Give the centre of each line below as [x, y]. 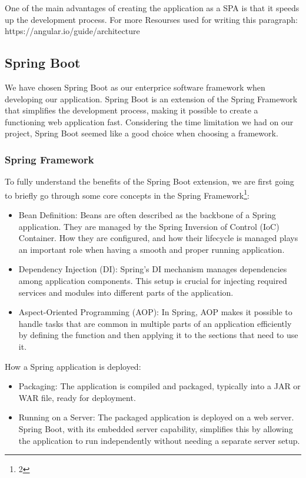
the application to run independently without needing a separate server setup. [159, 440]
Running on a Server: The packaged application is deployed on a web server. [156, 417]
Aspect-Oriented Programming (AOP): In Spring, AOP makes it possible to [155, 312]
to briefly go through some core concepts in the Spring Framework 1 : [127, 194]
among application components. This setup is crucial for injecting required [153, 280]
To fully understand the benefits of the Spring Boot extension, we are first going [149, 181]
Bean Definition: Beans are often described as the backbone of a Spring [147, 215]
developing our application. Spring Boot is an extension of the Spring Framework [151, 98]
